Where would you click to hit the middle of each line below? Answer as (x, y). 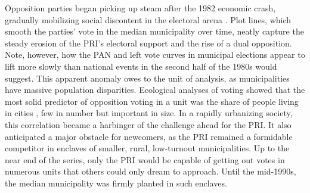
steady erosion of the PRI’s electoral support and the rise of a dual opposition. (148, 43)
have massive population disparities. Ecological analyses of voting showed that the (155, 90)
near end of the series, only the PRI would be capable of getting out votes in (145, 159)
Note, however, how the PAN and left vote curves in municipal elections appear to (155, 55)
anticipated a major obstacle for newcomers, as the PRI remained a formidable (149, 136)
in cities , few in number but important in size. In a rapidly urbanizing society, (149, 113)
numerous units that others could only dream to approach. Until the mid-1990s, (151, 171)
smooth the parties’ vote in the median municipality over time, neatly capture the (154, 31)
